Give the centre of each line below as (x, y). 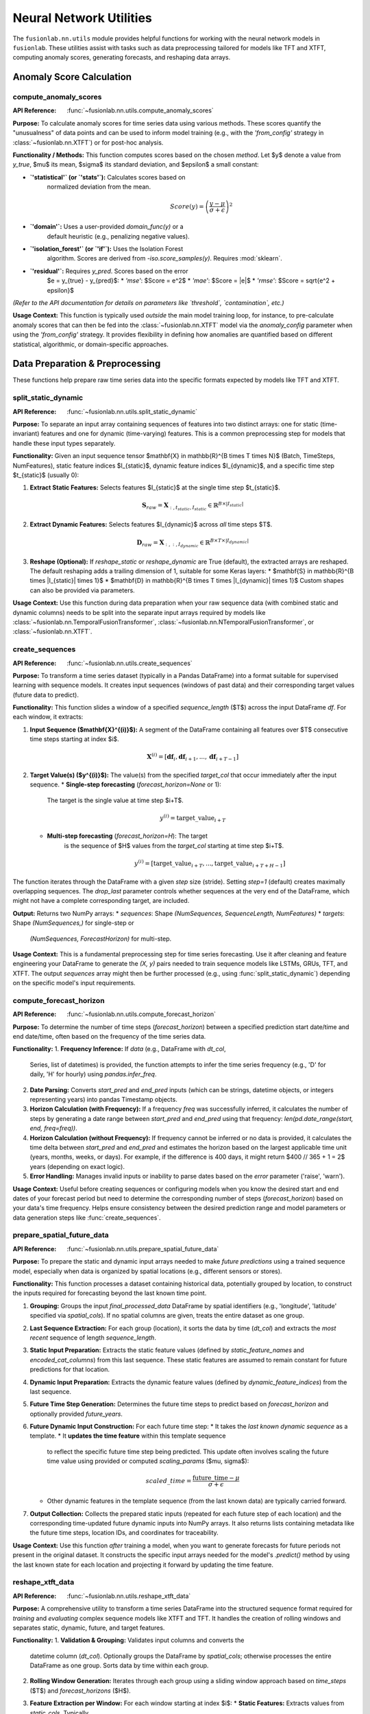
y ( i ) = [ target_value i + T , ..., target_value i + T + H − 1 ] (210, 864)
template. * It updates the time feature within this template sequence (128, 1436)
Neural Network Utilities (82, 18)
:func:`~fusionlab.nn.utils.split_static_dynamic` (132, 411)
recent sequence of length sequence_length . (93, 1338)
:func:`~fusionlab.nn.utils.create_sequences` (130, 663)
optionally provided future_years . (76, 1414)
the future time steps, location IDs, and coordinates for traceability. (124, 1533)
